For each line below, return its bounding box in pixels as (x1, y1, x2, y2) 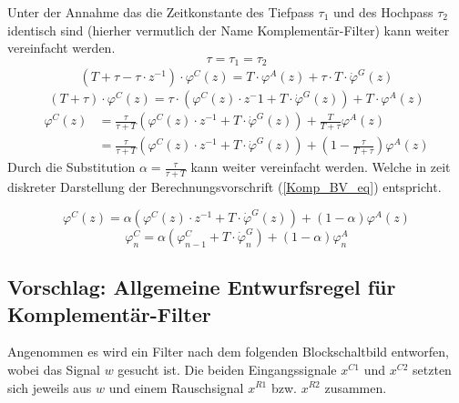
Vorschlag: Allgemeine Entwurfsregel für (7, 273, 396, 301)
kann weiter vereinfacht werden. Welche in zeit (190, 157, 451, 176)
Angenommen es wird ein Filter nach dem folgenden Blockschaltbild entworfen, (7, 342, 449, 361)
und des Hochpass (332, 3, 433, 21)
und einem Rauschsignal (108, 378, 244, 397)
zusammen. (324, 378, 387, 397)
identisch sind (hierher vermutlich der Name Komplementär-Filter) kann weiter (7, 20, 450, 39)
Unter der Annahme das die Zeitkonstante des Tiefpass (7, 3, 314, 21)
